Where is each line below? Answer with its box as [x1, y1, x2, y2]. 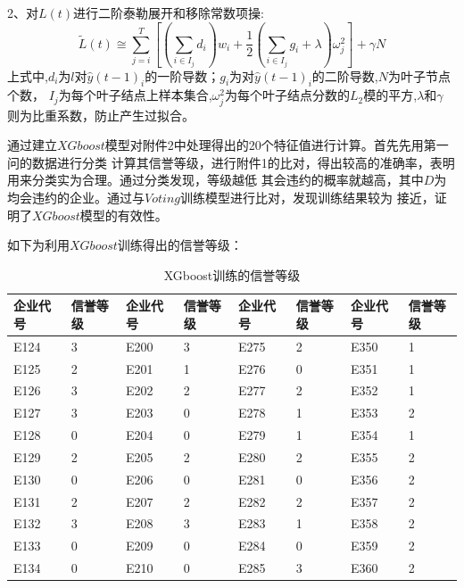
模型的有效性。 [79, 205, 168, 224]
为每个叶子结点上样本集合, [58, 86, 212, 104]
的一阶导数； [145, 66, 220, 85]
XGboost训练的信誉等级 [163, 265, 301, 284]
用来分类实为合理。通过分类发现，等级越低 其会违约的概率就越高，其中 [7, 170, 424, 189]
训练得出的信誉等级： [117, 236, 243, 254]
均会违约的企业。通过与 [7, 187, 145, 206]
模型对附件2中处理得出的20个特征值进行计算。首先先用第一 [104, 136, 449, 154]
